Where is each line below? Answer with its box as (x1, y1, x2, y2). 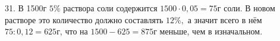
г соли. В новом (217, 2, 275, 14)
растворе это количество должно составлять (5, 13, 163, 26)
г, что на (56, 25, 88, 37)
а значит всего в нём (187, 13, 262, 26)
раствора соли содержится (63, 2, 158, 14)
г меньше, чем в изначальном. (153, 25, 263, 37)
